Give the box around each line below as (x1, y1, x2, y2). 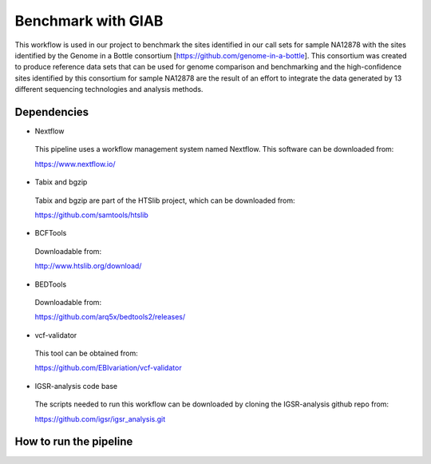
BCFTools (34, 228, 67, 238)
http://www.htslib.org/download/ (34, 261, 142, 271)
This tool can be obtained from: (34, 348, 139, 359)
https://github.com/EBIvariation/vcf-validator (34, 363, 183, 373)
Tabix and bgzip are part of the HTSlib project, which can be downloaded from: (34, 196, 295, 205)
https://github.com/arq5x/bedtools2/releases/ (34, 312, 186, 322)
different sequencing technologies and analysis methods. (14, 85, 204, 94)
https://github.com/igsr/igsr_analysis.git (34, 414, 166, 423)
